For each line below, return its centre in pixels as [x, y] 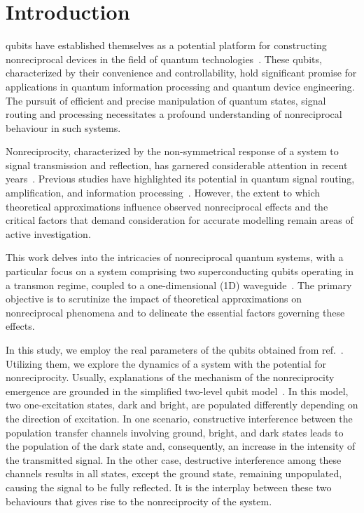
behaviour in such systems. [63, 127]
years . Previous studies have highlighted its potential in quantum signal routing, [180, 179]
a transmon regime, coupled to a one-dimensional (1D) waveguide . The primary [179, 285]
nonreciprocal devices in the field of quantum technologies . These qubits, [164, 59]
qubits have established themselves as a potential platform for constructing [166, 45]
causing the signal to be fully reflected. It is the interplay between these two [169, 487]
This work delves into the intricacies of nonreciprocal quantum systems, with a [175, 257]
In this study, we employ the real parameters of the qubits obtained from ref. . [175, 349]
